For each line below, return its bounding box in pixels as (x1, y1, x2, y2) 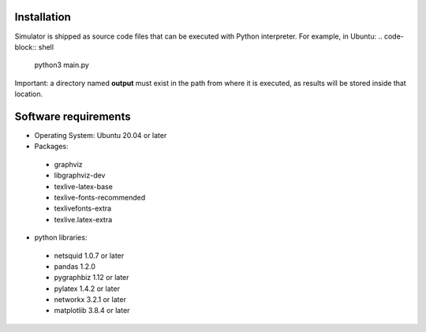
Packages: (34, 142, 69, 151)
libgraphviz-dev (54, 170, 106, 181)
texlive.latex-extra (54, 214, 113, 224)
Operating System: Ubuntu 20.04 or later (34, 130, 167, 140)
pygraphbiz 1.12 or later (54, 273, 129, 282)
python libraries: (34, 233, 88, 242)
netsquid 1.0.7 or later (54, 251, 125, 260)
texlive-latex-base (54, 181, 114, 191)
